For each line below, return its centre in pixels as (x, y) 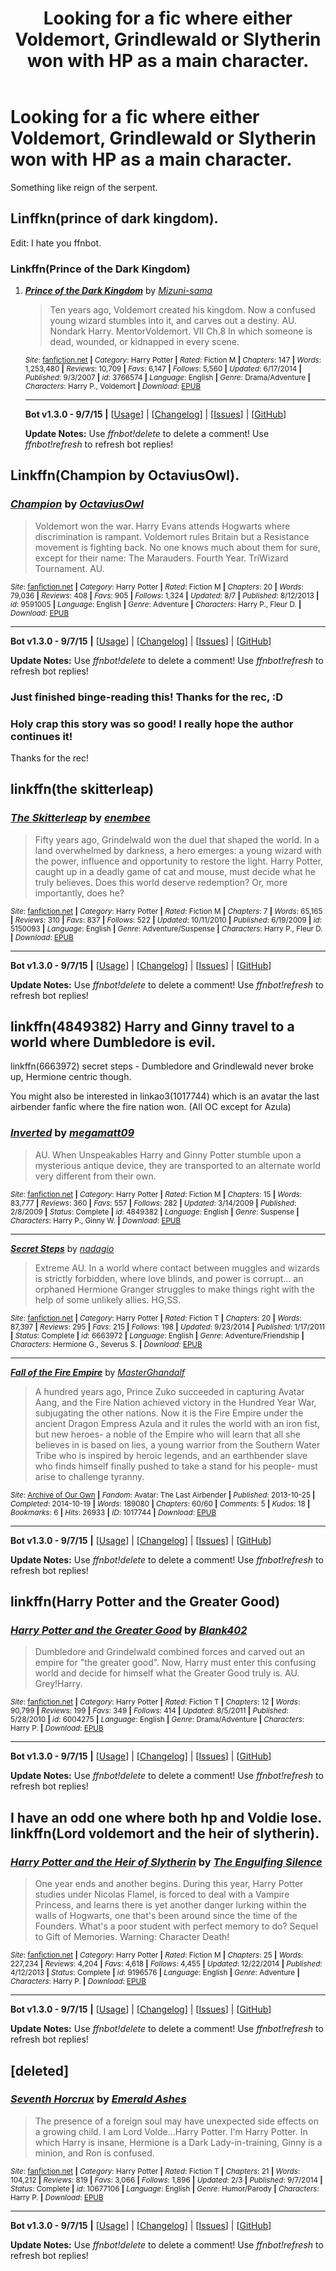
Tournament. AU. (69, 568)
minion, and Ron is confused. (94, 2153)
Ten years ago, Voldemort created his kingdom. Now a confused (182, 310)
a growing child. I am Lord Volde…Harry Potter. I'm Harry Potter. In (171, 2131)
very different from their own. (95, 1176)
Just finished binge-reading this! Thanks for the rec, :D (147, 697)
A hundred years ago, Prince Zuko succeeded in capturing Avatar (169, 1391)
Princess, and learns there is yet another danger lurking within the (170, 1905)
